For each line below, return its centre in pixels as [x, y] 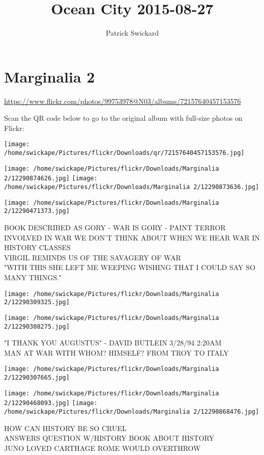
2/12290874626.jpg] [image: [51, 179]
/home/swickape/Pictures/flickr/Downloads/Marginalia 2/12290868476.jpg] [132, 412]
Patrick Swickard [132, 33]
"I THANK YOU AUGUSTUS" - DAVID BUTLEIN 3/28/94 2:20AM [113, 343]
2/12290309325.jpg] [37, 302]
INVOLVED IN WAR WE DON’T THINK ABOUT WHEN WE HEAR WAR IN [132, 237]
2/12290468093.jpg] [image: [51, 403]
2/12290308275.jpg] [37, 326]
